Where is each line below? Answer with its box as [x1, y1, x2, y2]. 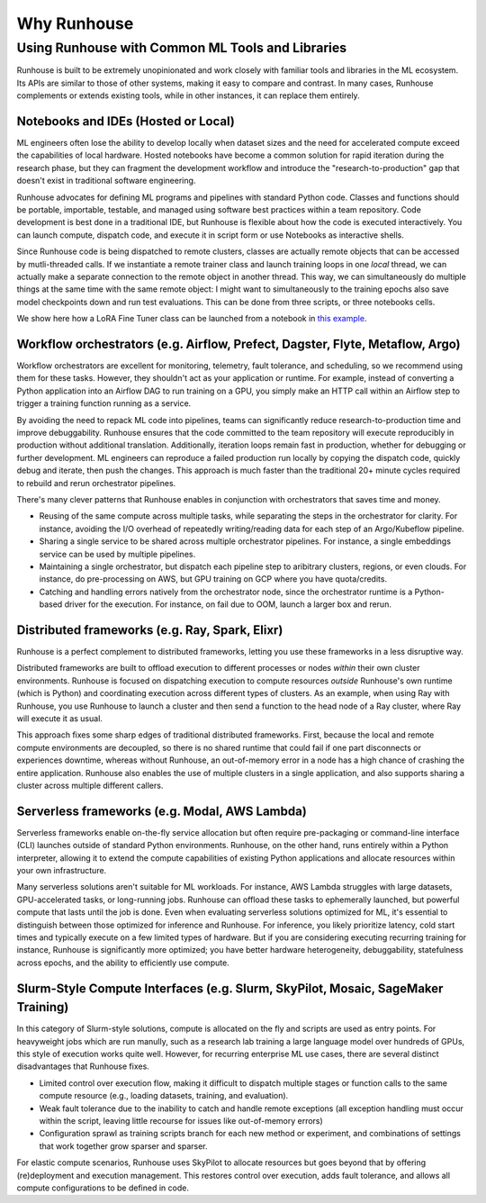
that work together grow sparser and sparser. [39, 1140, 208, 1152]
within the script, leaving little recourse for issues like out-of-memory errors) [39, 1115, 323, 1126]
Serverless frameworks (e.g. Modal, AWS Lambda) [16, 803, 308, 819]
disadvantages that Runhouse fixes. [16, 1061, 150, 1072]
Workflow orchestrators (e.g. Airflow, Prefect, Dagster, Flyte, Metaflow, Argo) [16, 336, 461, 351]
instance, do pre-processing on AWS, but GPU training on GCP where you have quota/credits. [39, 574, 387, 584]
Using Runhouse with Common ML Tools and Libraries [16, 40, 347, 56]
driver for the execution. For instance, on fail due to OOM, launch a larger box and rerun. [64, 599, 391, 610]
